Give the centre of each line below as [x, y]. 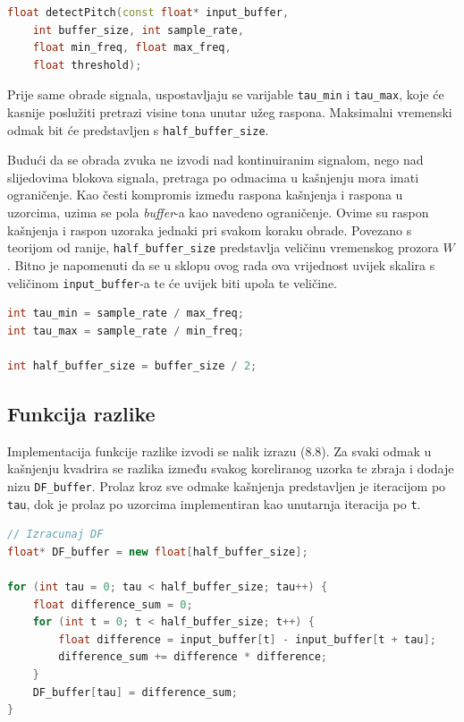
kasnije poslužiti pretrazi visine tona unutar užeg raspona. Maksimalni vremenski [230, 112]
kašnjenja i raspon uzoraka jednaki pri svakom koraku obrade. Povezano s [210, 229]
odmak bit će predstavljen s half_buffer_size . [138, 129]
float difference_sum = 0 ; [113, 604]
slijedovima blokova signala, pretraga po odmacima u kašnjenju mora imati [213, 177]
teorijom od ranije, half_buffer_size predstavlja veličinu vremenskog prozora [223, 247]
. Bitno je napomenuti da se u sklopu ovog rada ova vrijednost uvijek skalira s [221, 264]
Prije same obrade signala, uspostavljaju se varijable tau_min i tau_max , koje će [226, 94]
